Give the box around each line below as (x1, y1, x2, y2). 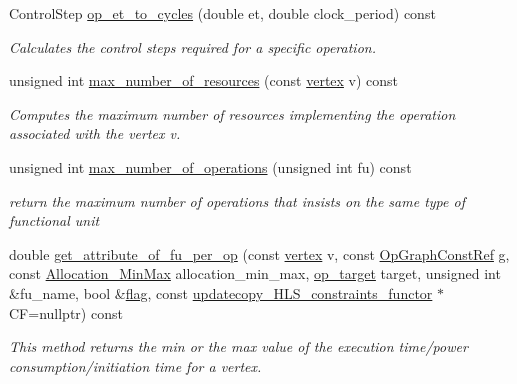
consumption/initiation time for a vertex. (9, 355, 262, 376)
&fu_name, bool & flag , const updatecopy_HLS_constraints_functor (9, 282, 433, 303)
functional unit (9, 210, 100, 231)
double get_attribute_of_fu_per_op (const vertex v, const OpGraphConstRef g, (9, 243, 510, 264)
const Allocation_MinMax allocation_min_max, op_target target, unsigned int (9, 263, 501, 284)
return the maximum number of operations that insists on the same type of (9, 190, 465, 211)
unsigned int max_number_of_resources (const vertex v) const (9, 70, 399, 91)
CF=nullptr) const (9, 302, 123, 323)
